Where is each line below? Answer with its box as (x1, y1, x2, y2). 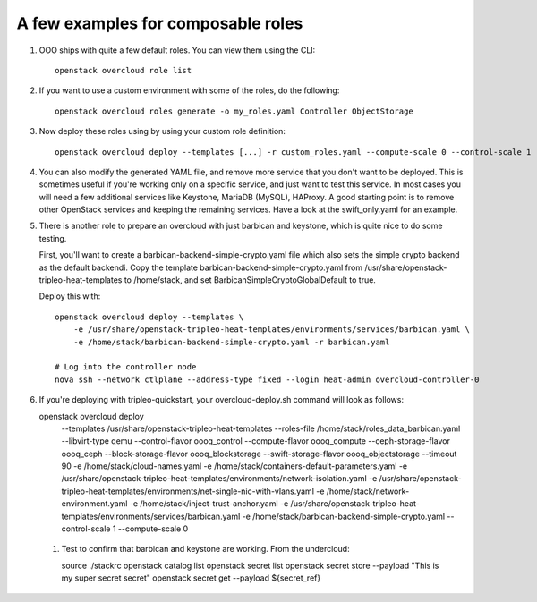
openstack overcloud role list (55, 65, 192, 75)
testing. (38, 233, 67, 243)
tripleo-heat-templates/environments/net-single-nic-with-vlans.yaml (61, 486, 315, 496)
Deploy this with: (38, 291, 101, 301)
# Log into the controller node (55, 362, 197, 372)
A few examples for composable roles (16, 13, 303, 33)
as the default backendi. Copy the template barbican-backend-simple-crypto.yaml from (38, 262, 362, 273)
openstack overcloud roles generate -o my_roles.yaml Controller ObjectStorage (55, 106, 413, 116)
